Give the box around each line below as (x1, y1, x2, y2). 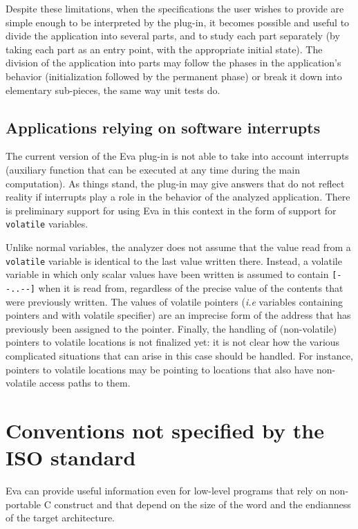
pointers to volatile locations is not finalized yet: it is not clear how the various (6, 335, 340, 349)
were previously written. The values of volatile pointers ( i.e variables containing (6, 294, 343, 308)
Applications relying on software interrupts (6, 116, 321, 138)
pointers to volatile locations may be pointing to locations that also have (6, 362, 314, 376)
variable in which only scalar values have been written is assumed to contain (6, 267, 329, 281)
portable (6, 496, 41, 511)
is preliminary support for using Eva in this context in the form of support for (6, 203, 337, 217)
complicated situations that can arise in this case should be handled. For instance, (6, 348, 353, 362)
